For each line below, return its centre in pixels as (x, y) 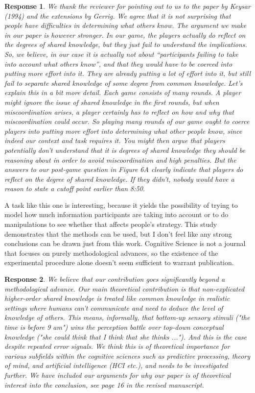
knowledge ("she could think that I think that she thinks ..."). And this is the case (126, 336)
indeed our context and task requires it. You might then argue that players (115, 140)
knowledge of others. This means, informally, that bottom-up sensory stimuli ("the (127, 317)
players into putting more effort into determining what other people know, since (123, 131)
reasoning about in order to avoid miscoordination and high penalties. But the (120, 160)
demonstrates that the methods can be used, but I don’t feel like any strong (118, 233)
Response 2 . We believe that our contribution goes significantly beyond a (115, 279)
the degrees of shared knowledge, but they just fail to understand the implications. (126, 44)
